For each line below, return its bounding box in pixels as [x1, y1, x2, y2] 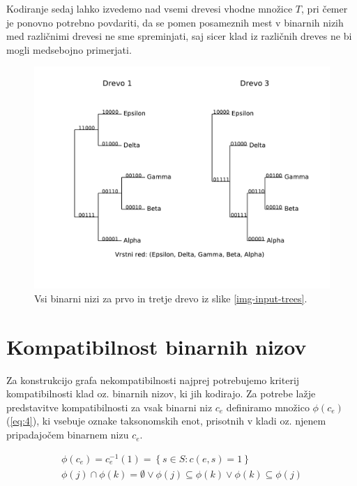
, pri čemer [301, 1, 348, 15]
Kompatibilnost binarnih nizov [6, 332, 307, 360]
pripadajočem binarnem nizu [6, 427, 129, 442]
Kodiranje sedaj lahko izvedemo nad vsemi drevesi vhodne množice [6, 1, 293, 15]
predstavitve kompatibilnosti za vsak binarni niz [6, 399, 213, 414]
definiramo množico [226, 399, 310, 414]
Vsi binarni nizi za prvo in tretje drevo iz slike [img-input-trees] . [34, 290, 307, 305]
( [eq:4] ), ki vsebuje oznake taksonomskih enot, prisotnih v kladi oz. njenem [6, 413, 326, 428]
